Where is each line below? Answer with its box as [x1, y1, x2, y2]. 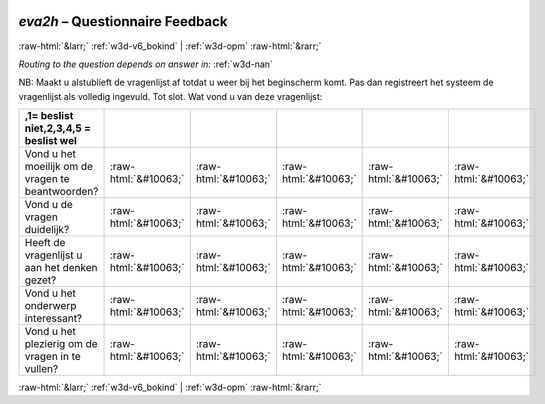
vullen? [24, 362, 59, 376]
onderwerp [24, 299, 77, 313]
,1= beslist [24, 109, 74, 123]
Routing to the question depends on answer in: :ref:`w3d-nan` [18, 58, 274, 70]
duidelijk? [24, 223, 70, 237]
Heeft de [24, 236, 66, 250]
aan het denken [24, 261, 98, 275]
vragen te [24, 172, 70, 186]
